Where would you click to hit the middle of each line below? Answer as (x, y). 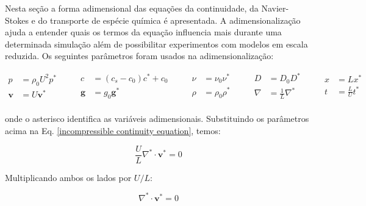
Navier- (275, 8)
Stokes (17, 20)
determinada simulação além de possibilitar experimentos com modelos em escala (156, 44)
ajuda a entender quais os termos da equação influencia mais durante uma (143, 32)
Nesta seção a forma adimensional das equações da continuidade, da (132, 8)
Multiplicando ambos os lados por (68, 177)
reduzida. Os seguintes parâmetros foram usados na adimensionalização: (139, 56)
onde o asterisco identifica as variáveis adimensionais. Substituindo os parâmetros (157, 119)
